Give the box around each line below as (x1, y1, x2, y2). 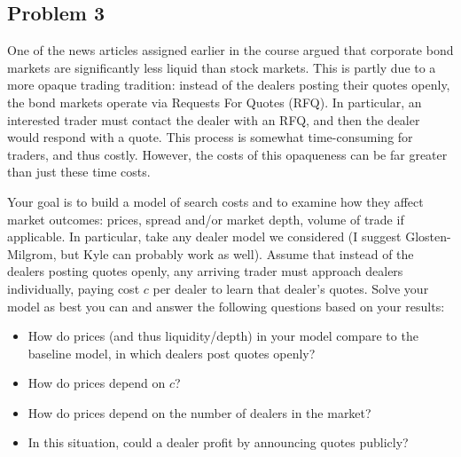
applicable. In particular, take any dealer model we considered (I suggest (7, 227, 402, 246)
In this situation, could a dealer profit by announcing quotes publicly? (27, 433, 409, 452)
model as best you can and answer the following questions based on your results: (7, 296, 445, 315)
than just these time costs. (7, 162, 151, 181)
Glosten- (405, 227, 451, 246)
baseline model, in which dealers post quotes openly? (27, 343, 316, 362)
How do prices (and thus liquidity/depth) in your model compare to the (27, 327, 418, 345)
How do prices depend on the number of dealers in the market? (27, 403, 371, 422)
